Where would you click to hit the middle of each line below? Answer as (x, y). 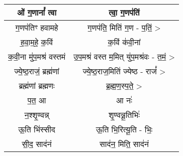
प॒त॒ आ (37, 100)
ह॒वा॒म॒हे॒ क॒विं (37, 42)
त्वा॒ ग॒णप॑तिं (124, 13)
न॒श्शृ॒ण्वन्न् (37, 115)
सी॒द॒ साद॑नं (37, 144)
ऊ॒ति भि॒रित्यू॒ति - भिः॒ (124, 129)
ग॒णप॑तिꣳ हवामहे (37, 28)
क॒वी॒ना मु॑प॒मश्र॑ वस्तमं (37, 57)
